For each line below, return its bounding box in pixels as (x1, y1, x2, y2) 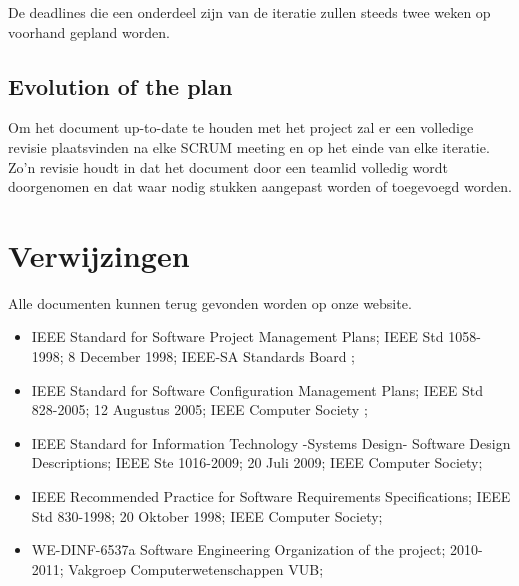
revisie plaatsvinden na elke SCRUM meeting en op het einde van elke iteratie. (8, 136, 490, 157)
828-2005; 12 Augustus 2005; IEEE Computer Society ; (31, 399, 368, 420)
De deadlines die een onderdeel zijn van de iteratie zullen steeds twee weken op (8, 2, 491, 22)
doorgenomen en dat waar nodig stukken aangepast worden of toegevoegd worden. (8, 176, 512, 197)
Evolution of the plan (8, 70, 233, 101)
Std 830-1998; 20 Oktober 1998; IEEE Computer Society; (31, 505, 383, 526)
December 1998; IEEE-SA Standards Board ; (80, 346, 355, 367)
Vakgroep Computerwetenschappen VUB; (68, 558, 324, 579)
